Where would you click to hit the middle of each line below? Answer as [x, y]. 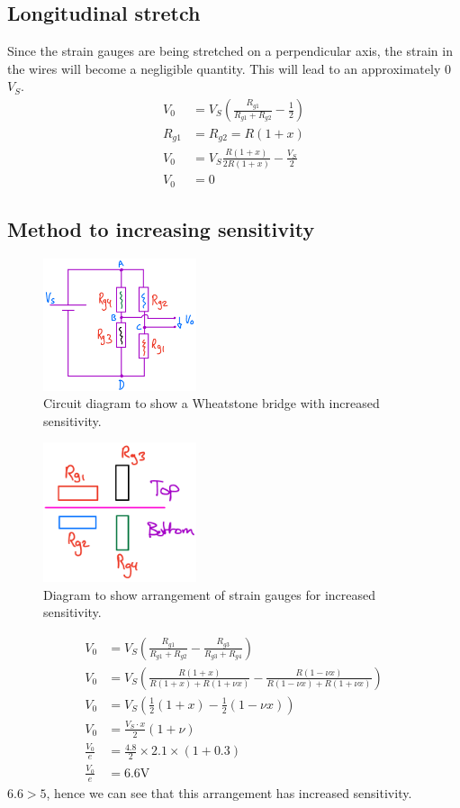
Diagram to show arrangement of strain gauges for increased [209, 594]
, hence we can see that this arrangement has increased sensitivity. [229, 792]
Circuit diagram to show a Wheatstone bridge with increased [212, 403]
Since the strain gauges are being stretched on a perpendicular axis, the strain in [230, 51]
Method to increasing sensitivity [161, 229]
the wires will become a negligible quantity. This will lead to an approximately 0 [229, 68]
